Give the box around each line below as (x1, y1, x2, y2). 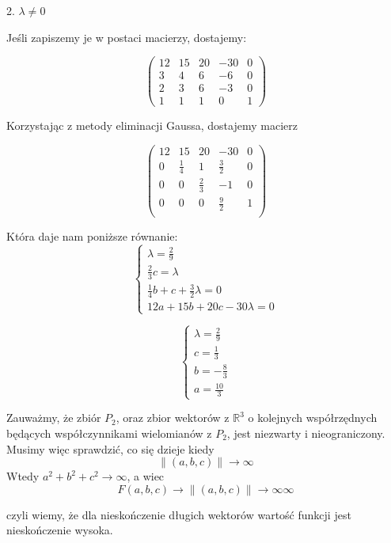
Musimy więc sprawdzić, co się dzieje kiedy (6, 440, 214, 457)
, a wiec (127, 468, 165, 484)
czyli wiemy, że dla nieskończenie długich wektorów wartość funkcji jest (6, 506, 351, 522)
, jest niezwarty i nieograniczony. (226, 425, 385, 442)
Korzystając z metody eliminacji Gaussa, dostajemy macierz (6, 117, 298, 134)
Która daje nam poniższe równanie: (6, 228, 178, 245)
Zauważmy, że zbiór (6, 409, 101, 426)
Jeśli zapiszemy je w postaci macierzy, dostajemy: (6, 28, 247, 45)
